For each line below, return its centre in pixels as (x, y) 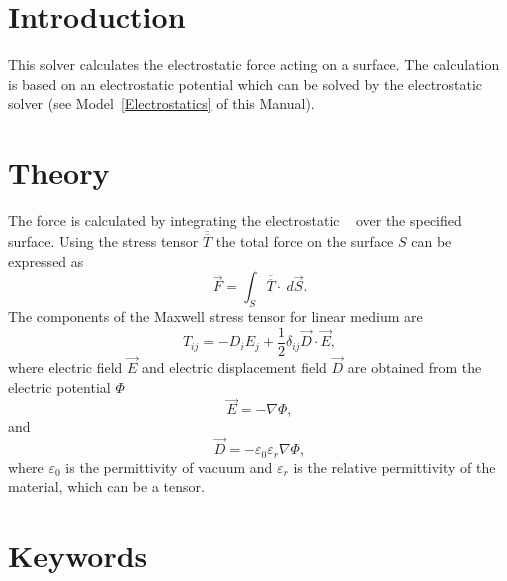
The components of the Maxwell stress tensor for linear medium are (215, 316)
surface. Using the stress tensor (103, 241)
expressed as (46, 260)
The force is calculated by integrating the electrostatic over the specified (235, 220)
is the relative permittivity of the (394, 466)
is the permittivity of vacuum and (169, 466)
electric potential (59, 386)
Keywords (78, 554)
